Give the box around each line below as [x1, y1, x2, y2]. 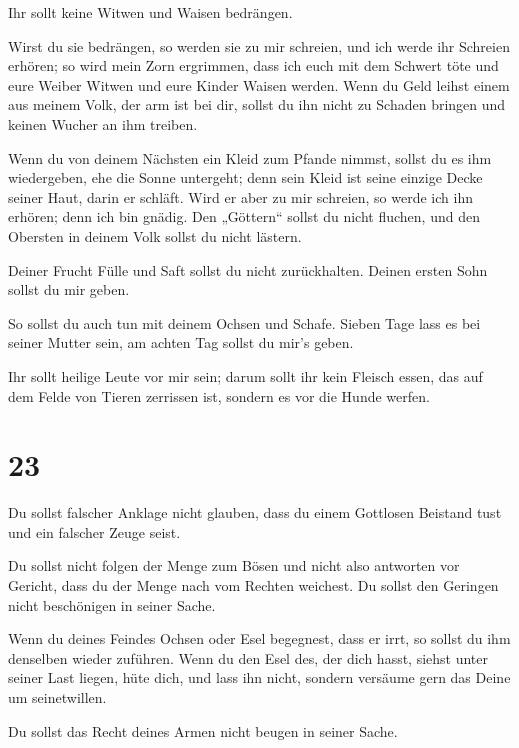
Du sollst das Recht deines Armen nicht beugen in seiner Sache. [8, 720, 398, 741]
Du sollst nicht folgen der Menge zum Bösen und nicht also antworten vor [8, 555, 460, 576]
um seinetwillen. [8, 686, 107, 707]
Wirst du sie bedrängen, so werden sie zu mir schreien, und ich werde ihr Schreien [8, 35, 510, 56]
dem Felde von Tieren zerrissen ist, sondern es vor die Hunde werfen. [8, 385, 430, 406]
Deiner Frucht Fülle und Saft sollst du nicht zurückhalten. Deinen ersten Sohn [8, 259, 488, 280]
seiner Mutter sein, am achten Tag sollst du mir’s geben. [8, 332, 354, 353]
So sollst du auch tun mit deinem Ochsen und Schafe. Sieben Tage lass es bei [8, 312, 481, 333]
